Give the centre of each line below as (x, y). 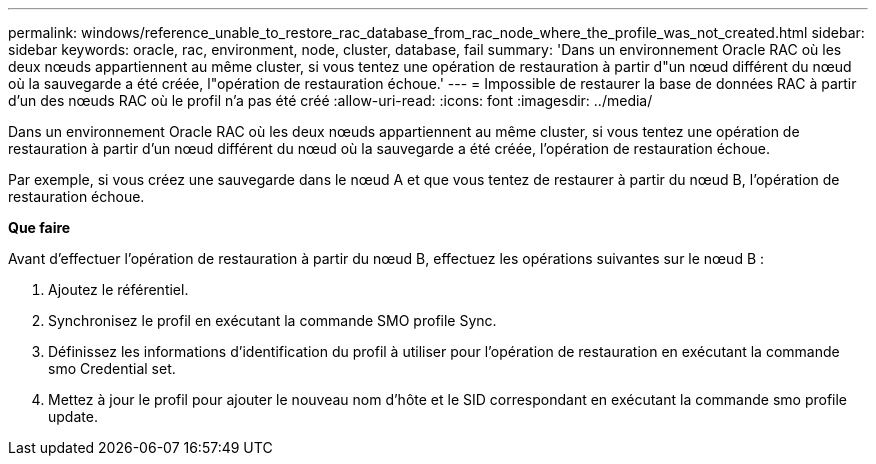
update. (73, 416)
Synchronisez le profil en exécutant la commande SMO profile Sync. (272, 320)
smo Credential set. (112, 368)
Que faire (39, 227)
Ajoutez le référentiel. (118, 289)
